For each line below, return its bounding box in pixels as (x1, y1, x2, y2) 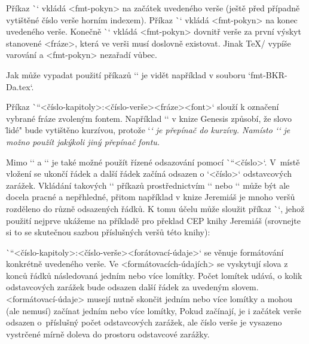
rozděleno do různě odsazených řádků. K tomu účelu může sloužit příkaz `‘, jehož (6, 202, 305, 214)
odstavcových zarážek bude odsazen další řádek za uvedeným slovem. (6, 281, 259, 293)
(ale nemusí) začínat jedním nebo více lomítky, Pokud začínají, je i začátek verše (6, 304, 301, 317)
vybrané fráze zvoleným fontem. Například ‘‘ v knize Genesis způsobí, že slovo (6, 112, 292, 124)
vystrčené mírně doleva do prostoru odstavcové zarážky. (6, 327, 210, 340)
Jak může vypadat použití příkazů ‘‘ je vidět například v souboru (6, 68, 246, 81)
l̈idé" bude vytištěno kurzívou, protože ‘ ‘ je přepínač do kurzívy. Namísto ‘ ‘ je (6, 124, 290, 136)
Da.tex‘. (6, 80, 34, 93)
